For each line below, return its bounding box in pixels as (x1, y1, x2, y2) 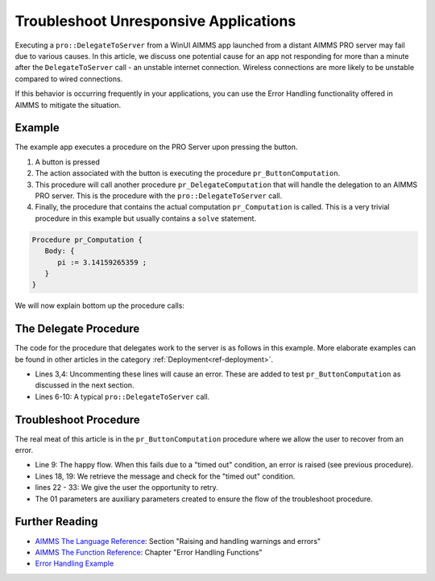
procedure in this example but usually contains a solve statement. (35, 214, 257, 223)
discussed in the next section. (35, 380, 135, 390)
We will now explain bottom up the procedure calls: (14, 301, 185, 310)
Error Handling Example (35, 558, 114, 568)
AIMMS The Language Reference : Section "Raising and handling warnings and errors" (35, 536, 321, 546)
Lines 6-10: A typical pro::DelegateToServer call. (35, 392, 210, 401)
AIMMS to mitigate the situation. (14, 100, 122, 110)
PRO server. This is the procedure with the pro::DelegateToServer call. (35, 190, 282, 201)
